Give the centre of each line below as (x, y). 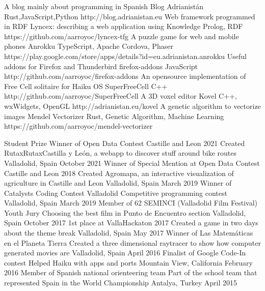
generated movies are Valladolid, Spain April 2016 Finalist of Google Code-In (125, 253)
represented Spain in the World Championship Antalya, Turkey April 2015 (121, 283)
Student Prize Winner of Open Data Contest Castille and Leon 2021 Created (125, 143)
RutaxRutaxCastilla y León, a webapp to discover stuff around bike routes (121, 153)
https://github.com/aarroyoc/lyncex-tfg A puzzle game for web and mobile (122, 36)
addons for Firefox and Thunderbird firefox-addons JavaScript (101, 66)
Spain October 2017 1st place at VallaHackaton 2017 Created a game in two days (131, 223)
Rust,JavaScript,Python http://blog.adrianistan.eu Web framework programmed (130, 16)
